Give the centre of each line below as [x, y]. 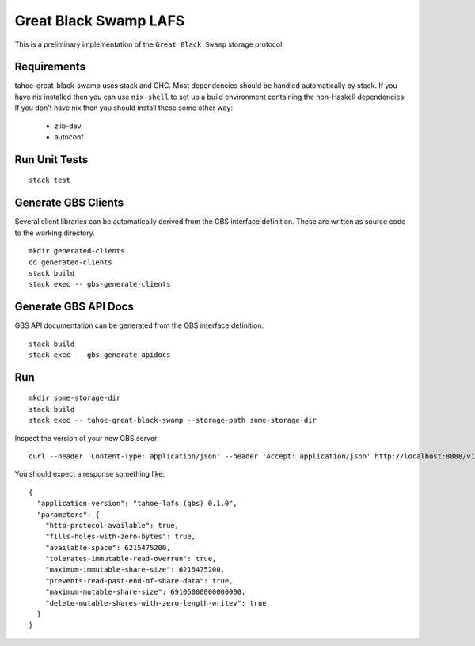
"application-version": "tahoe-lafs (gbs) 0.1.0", [137, 503]
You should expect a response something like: [90, 474]
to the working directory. [55, 233]
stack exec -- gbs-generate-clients [100, 284]
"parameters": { [68, 514]
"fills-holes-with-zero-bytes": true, [120, 537]
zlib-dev [68, 126]
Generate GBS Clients [69, 203]
